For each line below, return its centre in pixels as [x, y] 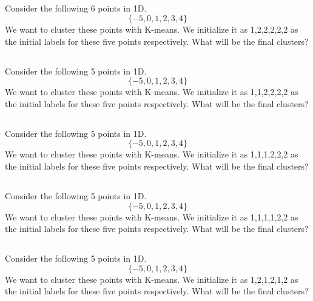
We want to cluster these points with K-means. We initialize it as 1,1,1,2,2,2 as [152, 154]
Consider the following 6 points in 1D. [76, 8]
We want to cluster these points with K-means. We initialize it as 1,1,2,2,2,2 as [152, 92]
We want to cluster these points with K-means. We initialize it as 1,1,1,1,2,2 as [152, 217]
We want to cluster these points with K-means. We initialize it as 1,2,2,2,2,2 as [152, 29]
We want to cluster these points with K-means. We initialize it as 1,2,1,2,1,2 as [152, 279]
